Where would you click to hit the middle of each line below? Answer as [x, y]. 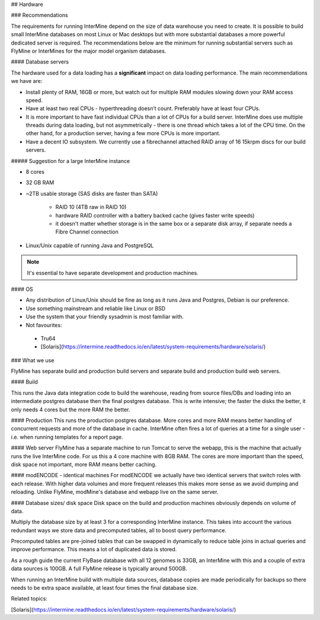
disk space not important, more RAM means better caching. [84, 464]
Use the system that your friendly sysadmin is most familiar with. [105, 317]
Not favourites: [44, 325]
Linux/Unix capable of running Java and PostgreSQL [90, 245]
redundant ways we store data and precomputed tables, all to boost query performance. [119, 530]
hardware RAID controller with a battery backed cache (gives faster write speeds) [155, 215]
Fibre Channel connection [87, 232]
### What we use [33, 360]
